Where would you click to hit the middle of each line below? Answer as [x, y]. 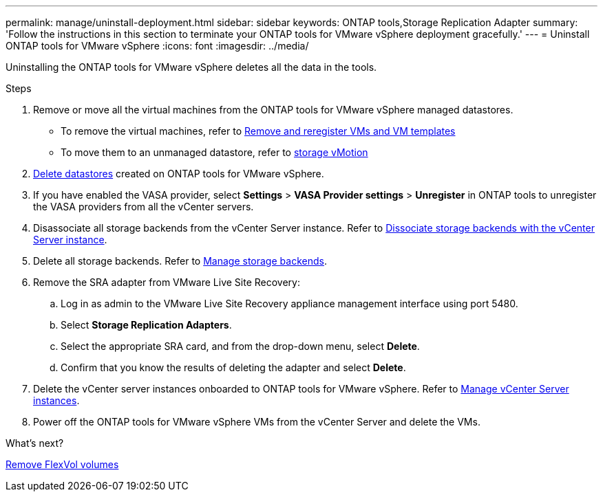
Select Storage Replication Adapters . [146, 325]
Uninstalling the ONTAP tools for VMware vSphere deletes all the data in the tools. [191, 67]
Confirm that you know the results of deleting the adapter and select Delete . [233, 367]
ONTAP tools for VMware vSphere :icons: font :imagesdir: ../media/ [157, 46]
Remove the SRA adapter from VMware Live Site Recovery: [167, 282]
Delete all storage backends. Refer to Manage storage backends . [180, 261]
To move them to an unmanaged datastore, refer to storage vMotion [214, 152]
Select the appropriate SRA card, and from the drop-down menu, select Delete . [240, 346]
